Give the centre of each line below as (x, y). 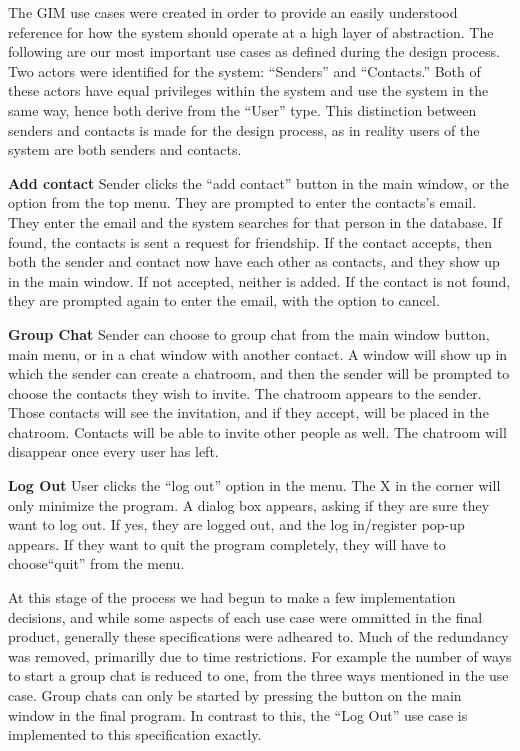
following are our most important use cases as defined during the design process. (254, 51)
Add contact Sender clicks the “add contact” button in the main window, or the (258, 182)
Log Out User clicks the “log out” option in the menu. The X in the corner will (254, 485)
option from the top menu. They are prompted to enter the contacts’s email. (242, 202)
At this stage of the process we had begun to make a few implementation (232, 597)
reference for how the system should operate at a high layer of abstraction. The (251, 31)
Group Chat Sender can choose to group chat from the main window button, (249, 333)
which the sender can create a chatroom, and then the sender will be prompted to (259, 373)
